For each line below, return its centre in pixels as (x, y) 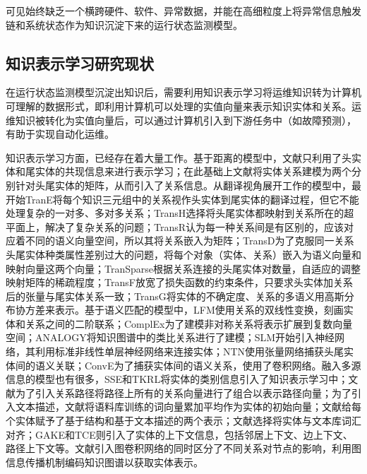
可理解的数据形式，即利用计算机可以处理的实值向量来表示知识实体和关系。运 (183, 106)
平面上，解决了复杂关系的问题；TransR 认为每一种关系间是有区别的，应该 (175, 226)
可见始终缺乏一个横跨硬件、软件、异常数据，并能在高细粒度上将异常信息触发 (183, 11)
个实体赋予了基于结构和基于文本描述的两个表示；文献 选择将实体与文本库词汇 (183, 421)
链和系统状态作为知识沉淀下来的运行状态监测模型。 (124, 24)
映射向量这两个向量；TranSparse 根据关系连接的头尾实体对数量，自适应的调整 (183, 268)
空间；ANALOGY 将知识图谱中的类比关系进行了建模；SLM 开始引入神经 (170, 337)
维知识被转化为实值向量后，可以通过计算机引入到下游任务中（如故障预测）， (181, 120)
